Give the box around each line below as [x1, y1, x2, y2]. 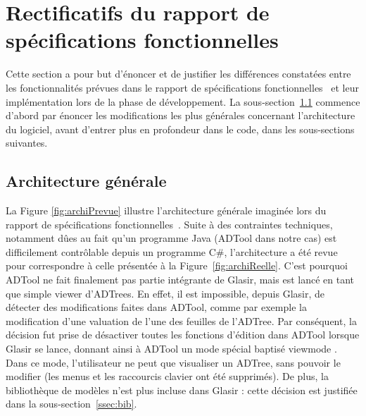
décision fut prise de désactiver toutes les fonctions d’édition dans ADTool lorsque [6, 327, 360, 342]
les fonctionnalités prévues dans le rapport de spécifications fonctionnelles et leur [6, 80, 359, 94]
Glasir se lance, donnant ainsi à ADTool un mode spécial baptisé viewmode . [6, 341, 337, 356]
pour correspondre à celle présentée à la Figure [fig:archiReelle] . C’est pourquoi [6, 258, 348, 273]
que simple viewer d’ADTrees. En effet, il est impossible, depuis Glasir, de [6, 286, 324, 300]
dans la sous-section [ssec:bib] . [6, 396, 137, 411]
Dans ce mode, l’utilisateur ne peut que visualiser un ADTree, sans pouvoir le [6, 355, 341, 369]
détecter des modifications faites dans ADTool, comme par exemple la [6, 300, 307, 314]
